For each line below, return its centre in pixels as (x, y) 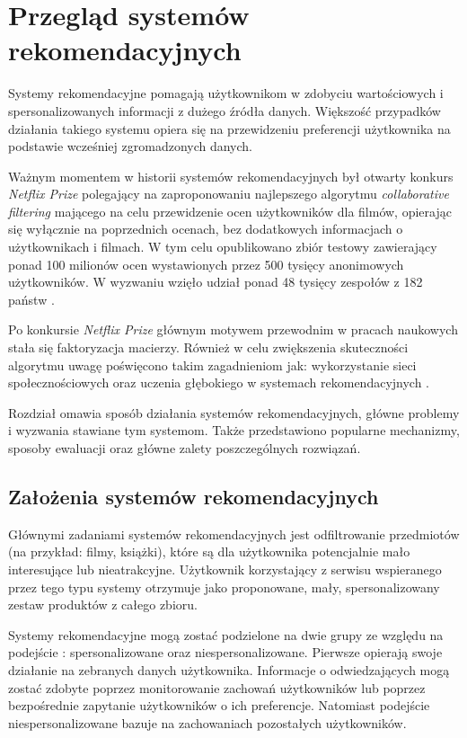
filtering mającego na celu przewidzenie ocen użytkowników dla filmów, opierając (230, 211)
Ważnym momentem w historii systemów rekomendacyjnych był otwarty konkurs (231, 176)
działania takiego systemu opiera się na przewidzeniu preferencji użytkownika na (229, 128)
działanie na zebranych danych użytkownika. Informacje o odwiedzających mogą (229, 669)
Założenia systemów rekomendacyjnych (194, 496)
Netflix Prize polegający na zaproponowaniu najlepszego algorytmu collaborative (229, 194)
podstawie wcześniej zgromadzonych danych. (131, 146)
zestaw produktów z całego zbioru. (103, 605)
